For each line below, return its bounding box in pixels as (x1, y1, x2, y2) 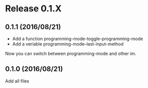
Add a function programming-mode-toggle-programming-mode (12, 36, 143, 42)
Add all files (5, 78, 29, 84)
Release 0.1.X (5, 3, 62, 14)
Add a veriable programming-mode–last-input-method (12, 41, 124, 47)
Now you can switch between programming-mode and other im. (5, 50, 137, 56)
